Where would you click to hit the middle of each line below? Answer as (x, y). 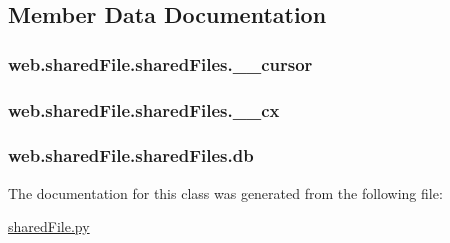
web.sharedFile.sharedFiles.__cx (144, 109)
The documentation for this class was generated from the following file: (225, 192)
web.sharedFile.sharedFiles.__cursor (160, 63)
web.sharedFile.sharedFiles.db (131, 155)
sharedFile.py (49, 226)
